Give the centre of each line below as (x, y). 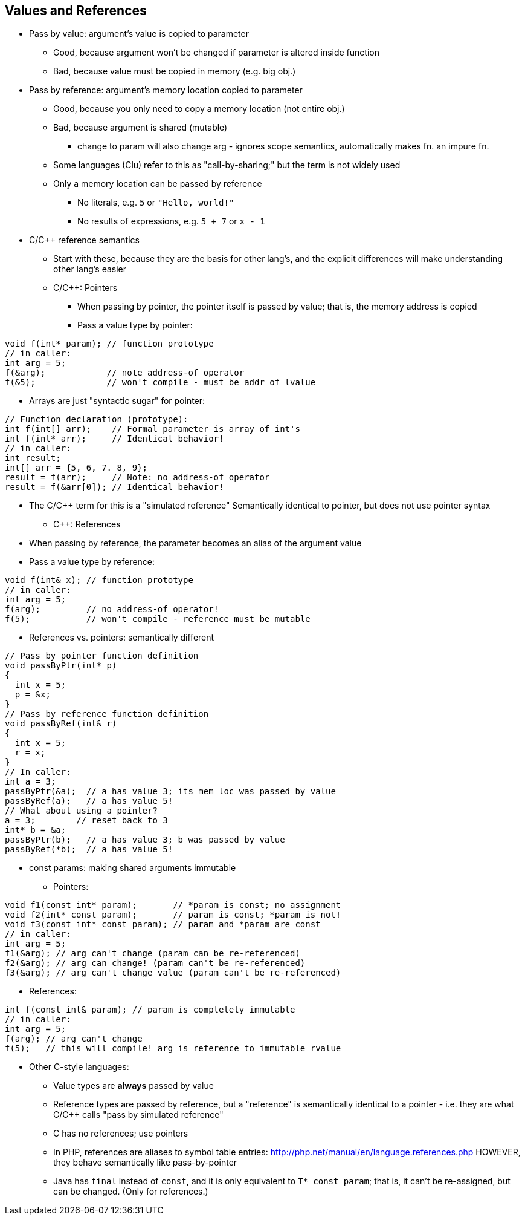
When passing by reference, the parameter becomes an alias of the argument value (195, 543)
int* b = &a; (36, 830)
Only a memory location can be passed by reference (158, 184)
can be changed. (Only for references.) (131, 1192)
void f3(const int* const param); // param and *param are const (163, 925)
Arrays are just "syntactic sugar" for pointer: (117, 401)
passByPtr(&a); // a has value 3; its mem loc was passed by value (170, 791)
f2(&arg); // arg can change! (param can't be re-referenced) (155, 963)
